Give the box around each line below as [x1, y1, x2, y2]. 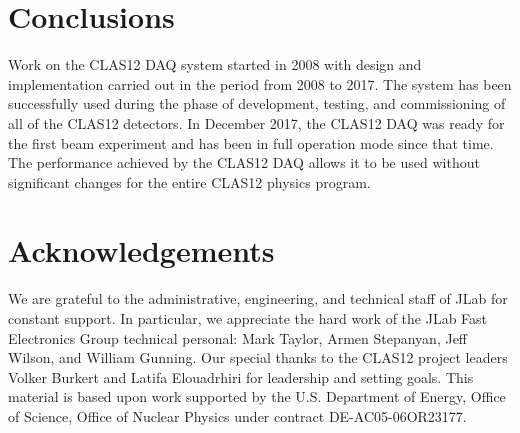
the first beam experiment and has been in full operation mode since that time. [8, 132, 494, 153]
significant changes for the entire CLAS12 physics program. [8, 171, 371, 192]
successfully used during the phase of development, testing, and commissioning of [8, 93, 506, 114]
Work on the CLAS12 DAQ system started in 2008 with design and [8, 54, 422, 75]
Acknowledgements [8, 230, 275, 271]
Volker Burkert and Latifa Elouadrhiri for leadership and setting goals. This [8, 366, 474, 387]
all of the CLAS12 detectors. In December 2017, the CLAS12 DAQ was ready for [8, 112, 505, 133]
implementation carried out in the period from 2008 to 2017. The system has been [8, 73, 512, 94]
